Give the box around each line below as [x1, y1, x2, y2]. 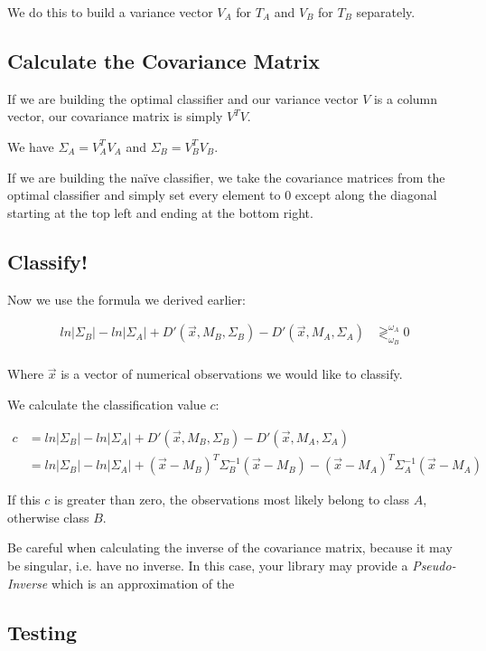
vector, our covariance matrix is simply [7, 107, 223, 126]
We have [7, 137, 54, 156]
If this [7, 490, 41, 509]
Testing [7, 618, 77, 646]
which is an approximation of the [51, 573, 235, 592]
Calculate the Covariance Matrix [7, 46, 320, 74]
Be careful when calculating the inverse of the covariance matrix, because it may [7, 538, 453, 557]
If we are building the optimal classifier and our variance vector [7, 89, 359, 108]
